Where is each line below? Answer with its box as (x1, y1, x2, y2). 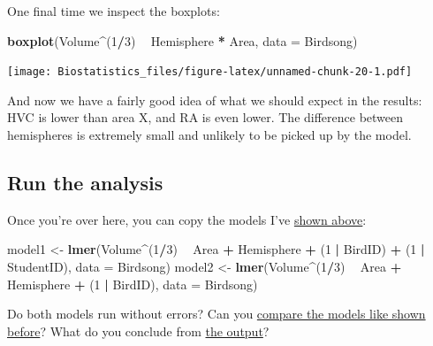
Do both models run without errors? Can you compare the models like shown (7, 304, 426, 323)
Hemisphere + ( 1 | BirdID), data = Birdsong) (7, 274, 258, 293)
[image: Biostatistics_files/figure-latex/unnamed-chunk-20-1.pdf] (7, 65, 413, 79)
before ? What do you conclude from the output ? (7, 321, 270, 340)
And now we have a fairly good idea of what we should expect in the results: (7, 90, 422, 109)
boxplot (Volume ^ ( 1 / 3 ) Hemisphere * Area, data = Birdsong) (7, 31, 358, 50)
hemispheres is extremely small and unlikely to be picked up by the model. (7, 126, 412, 144)
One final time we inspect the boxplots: (7, 2, 220, 19)
